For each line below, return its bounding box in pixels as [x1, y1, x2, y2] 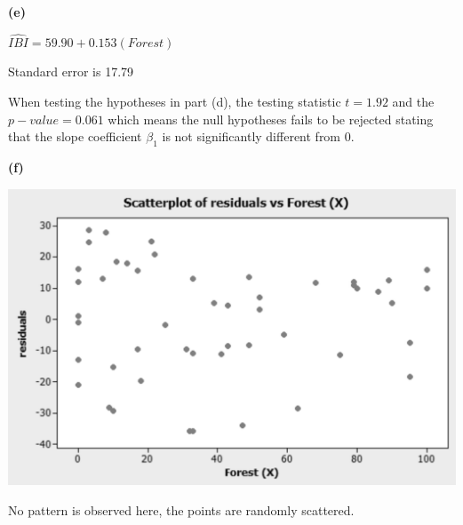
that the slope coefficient [8, 127, 142, 146]
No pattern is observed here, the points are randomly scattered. [8, 500, 355, 519]
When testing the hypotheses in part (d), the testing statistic [8, 92, 341, 110]
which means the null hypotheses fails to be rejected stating [108, 109, 434, 128]
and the [392, 92, 435, 110]
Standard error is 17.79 [8, 62, 134, 81]
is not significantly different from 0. [162, 127, 355, 146]
